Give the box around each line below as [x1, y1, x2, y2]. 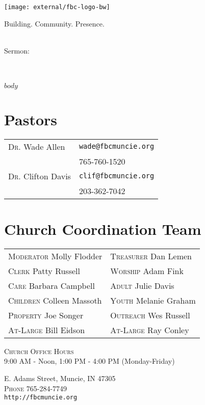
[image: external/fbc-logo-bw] [4, 4, 110, 11]
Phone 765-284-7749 [4, 383, 67, 393]
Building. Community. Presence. [4, 18, 105, 29]
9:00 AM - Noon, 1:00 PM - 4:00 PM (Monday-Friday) [4, 356, 175, 366]
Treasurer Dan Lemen [110, 250, 192, 262]
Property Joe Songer [8, 309, 84, 321]
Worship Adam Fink [110, 264, 184, 277]
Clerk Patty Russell [8, 264, 80, 277]
